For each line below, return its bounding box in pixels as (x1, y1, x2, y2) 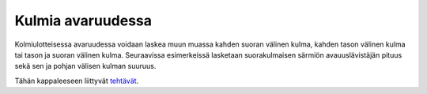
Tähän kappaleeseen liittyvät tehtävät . (14, 76, 139, 85)
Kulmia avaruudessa (14, 12, 153, 29)
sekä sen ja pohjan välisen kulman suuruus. (14, 62, 157, 71)
